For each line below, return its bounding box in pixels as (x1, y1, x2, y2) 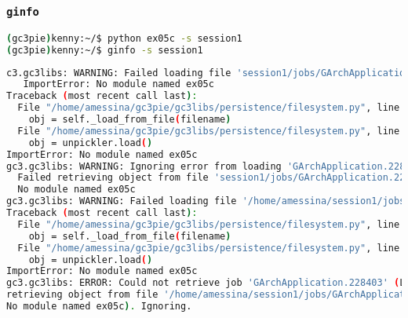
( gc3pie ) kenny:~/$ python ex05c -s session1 (6, 32, 242, 44)
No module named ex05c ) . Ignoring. (6, 301, 192, 313)
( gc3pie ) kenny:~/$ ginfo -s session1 (6, 44, 203, 56)
